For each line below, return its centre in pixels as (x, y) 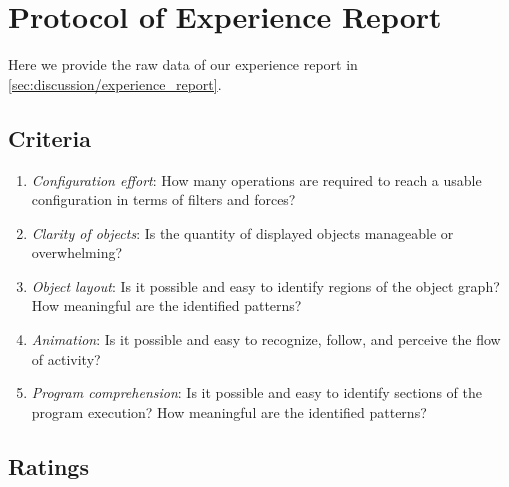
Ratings (48, 465)
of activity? (66, 358)
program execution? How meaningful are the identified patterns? (229, 411)
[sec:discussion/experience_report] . (115, 83)
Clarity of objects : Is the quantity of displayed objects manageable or (242, 232)
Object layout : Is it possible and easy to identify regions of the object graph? (265, 285)
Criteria (49, 137)
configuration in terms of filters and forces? (163, 199)
